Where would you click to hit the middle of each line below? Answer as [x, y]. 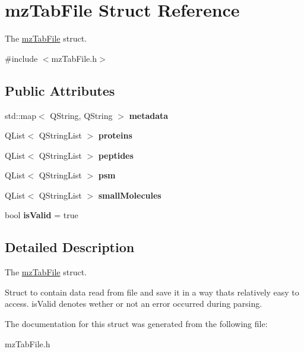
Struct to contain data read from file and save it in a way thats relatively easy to [152, 292]
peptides [116, 155]
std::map [20, 115]
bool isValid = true [42, 215]
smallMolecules [130, 195]
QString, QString [81, 115]
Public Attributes [60, 90]
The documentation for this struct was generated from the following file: [136, 324]
